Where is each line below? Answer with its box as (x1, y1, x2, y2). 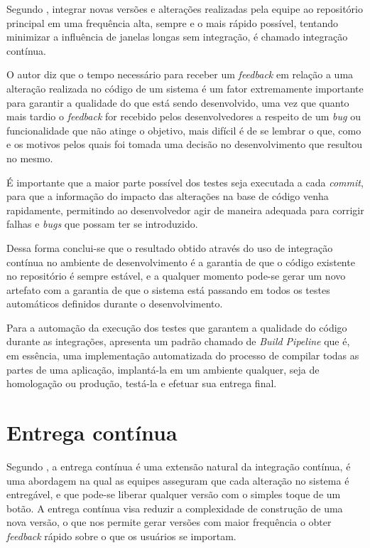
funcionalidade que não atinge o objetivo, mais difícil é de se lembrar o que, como (6, 122, 361, 137)
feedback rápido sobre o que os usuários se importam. (6, 528, 236, 543)
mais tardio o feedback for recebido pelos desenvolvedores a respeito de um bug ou (6, 109, 361, 124)
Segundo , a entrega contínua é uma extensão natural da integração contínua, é (6, 458, 351, 473)
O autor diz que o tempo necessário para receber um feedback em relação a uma (6, 67, 354, 82)
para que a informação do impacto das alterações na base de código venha (6, 189, 329, 204)
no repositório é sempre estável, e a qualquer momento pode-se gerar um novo (6, 268, 346, 283)
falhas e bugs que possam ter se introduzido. (6, 216, 198, 231)
